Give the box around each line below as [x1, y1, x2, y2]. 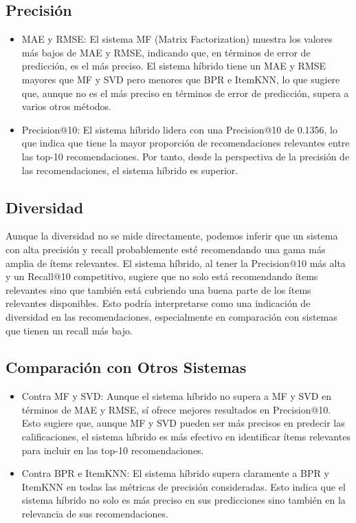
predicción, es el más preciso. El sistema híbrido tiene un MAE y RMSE [21, 58, 326, 73]
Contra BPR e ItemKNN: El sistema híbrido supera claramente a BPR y [21, 466, 329, 480]
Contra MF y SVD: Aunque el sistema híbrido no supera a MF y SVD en [21, 389, 332, 403]
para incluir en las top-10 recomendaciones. [21, 442, 204, 457]
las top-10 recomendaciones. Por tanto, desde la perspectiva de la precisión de [21, 149, 350, 163]
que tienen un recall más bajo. [5, 323, 133, 337]
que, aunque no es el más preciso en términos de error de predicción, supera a [21, 85, 349, 100]
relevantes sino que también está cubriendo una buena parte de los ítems [5, 282, 311, 297]
